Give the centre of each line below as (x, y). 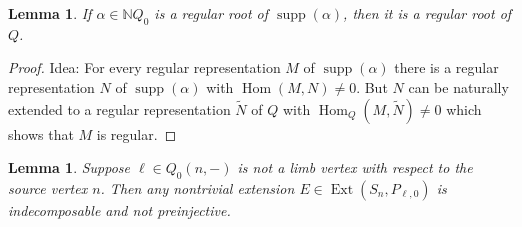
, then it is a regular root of (427, 13)
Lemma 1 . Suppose (69, 167)
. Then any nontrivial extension (197, 187)
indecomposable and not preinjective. (119, 209)
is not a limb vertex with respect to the (355, 167)
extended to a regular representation (119, 108)
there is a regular (446, 67)
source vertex (48, 187)
